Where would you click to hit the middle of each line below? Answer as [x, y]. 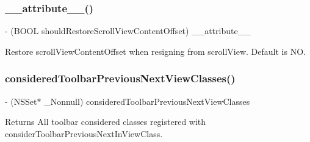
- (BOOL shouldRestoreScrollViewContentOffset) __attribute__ [128, 31]
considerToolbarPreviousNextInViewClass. [84, 133]
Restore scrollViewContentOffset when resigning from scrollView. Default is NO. [155, 51]
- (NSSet [21, 101]
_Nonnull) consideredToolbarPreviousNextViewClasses [147, 101]
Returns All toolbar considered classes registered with [106, 122]
